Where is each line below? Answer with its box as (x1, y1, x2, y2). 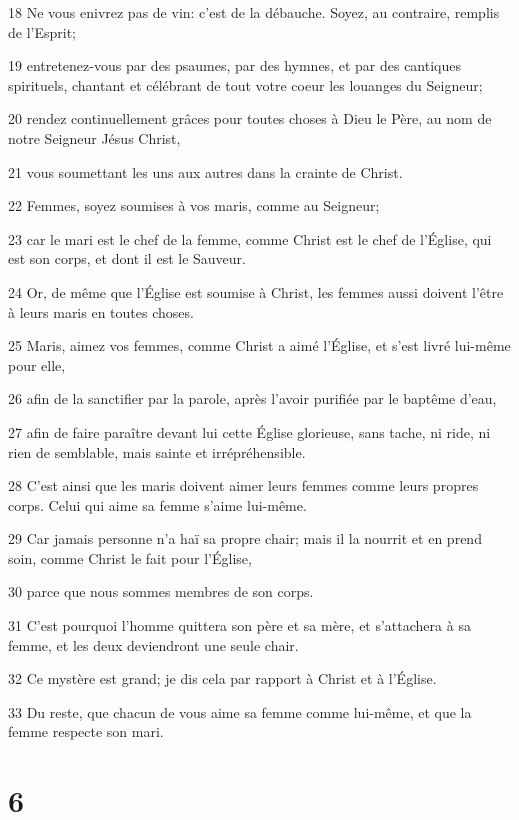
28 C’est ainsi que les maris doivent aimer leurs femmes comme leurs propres (8, 475, 479, 496)
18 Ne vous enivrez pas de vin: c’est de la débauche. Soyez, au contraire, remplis (8, 2, 500, 22)
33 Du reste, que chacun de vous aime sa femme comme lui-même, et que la (8, 701, 472, 722)
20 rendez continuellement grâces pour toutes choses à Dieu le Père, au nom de (8, 108, 492, 129)
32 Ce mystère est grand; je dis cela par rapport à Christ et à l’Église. (8, 668, 437, 689)
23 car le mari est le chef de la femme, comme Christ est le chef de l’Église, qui (8, 228, 492, 249)
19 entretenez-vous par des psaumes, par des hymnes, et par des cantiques (8, 55, 461, 76)
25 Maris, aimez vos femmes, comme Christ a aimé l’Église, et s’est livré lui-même (8, 335, 511, 356)
